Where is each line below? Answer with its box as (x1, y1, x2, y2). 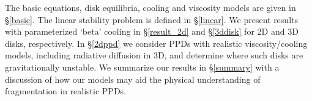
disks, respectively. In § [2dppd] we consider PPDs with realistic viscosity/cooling (5, 37, 308, 49)
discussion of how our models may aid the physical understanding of (5, 72, 261, 85)
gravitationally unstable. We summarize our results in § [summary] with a (5, 60, 280, 73)
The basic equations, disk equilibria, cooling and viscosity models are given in (5, 1, 296, 13)
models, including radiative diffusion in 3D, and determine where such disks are (5, 49, 303, 61)
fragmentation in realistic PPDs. (5, 85, 127, 97)
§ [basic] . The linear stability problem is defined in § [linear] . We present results (5, 13, 298, 26)
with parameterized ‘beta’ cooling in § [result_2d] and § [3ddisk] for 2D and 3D (5, 25, 299, 38)
